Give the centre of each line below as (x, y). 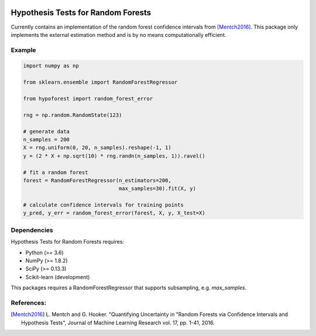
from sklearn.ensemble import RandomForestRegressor (100, 82)
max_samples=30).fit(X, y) (157, 189)
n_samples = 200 (47, 139)
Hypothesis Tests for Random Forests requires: (67, 242)
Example (23, 50)
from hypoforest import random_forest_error (88, 99)
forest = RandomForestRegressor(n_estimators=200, (97, 180)
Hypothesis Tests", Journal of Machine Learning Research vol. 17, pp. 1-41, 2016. (118, 323)
